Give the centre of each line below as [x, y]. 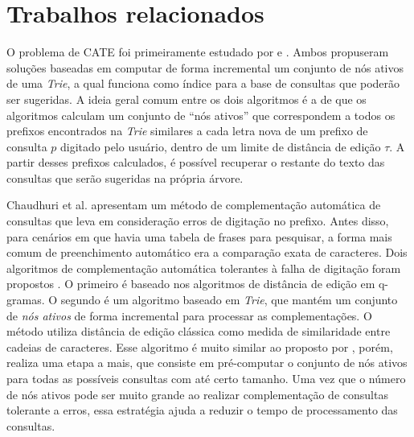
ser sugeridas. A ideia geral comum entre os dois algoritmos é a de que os [187, 99]
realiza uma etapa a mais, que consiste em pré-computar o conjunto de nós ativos [207, 363]
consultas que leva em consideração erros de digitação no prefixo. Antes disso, [198, 221]
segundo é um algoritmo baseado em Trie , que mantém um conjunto [229, 300]
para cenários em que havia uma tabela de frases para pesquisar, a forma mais [199, 236]
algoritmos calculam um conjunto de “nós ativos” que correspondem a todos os [201, 115]
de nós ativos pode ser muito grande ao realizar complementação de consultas [197, 394]
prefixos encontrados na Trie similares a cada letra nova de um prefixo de [187, 131]
